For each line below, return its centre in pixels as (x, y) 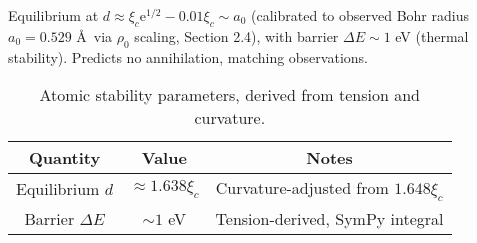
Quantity (64, 158)
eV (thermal (432, 35)
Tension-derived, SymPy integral (329, 219)
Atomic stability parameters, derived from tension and (229, 95)
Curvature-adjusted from (302, 188)
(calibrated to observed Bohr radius (360, 15)
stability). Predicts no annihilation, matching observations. (188, 56)
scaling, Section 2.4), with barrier (236, 35)
